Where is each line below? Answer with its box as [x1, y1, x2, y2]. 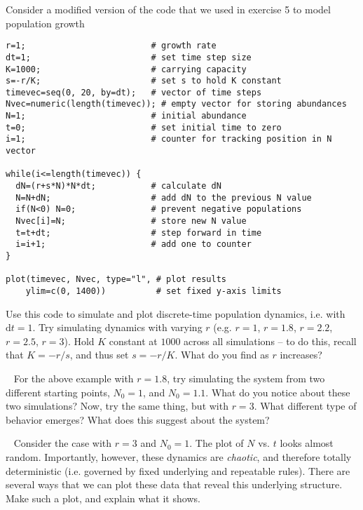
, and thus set [69, 347, 129, 362]
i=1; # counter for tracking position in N [6, 134, 332, 145]
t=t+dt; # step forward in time [15, 227, 262, 238]
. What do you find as [174, 347, 269, 362]
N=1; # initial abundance [6, 111, 247, 121]
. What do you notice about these [205, 384, 350, 399]
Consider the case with [13, 436, 112, 450]
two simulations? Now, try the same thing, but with [6, 398, 228, 413]
